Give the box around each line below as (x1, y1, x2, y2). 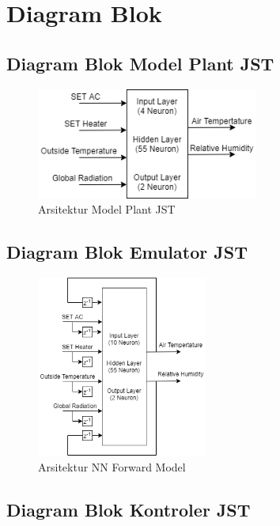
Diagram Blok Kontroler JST (6, 498, 251, 522)
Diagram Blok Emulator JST (6, 240, 248, 264)
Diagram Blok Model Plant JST (6, 51, 274, 75)
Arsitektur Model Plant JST (38, 201, 176, 218)
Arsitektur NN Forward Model (38, 459, 186, 475)
